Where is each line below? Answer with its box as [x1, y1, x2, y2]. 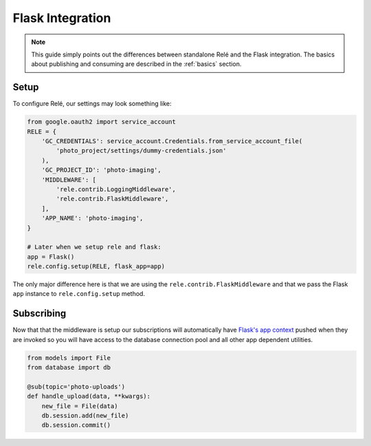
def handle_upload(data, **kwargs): [27, 392, 151, 401]
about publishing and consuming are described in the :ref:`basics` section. [31, 60, 242, 68]
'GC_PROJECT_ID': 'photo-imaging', [41, 166, 161, 174]
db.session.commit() [41, 421, 111, 429]
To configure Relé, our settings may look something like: [12, 100, 172, 108]
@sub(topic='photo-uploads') [27, 383, 126, 390]
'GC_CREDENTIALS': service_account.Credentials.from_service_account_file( [41, 138, 303, 145]
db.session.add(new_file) [41, 412, 129, 420]
